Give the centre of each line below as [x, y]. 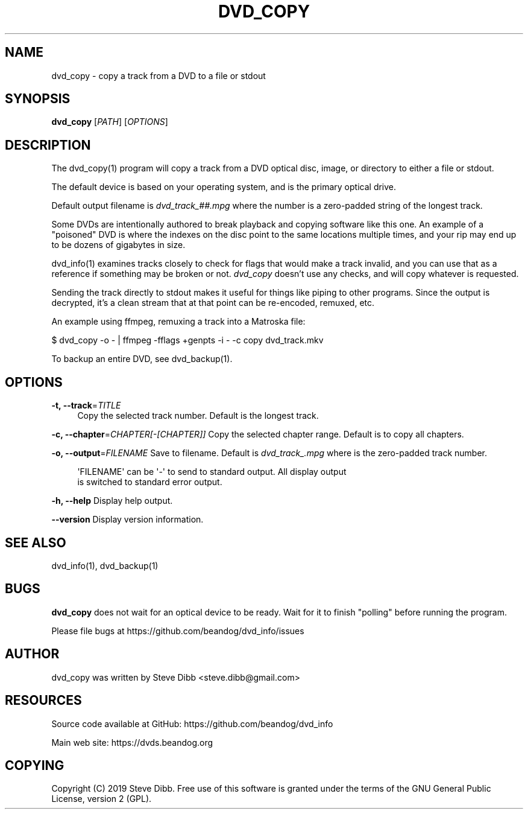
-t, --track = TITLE [86, 405]
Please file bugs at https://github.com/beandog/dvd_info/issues [178, 631]
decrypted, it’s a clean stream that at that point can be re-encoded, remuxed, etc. [213, 303]
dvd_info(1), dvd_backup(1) [105, 565]
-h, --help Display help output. [112, 501]
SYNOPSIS [38, 99]
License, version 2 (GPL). [102, 799]
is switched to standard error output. [150, 482]
